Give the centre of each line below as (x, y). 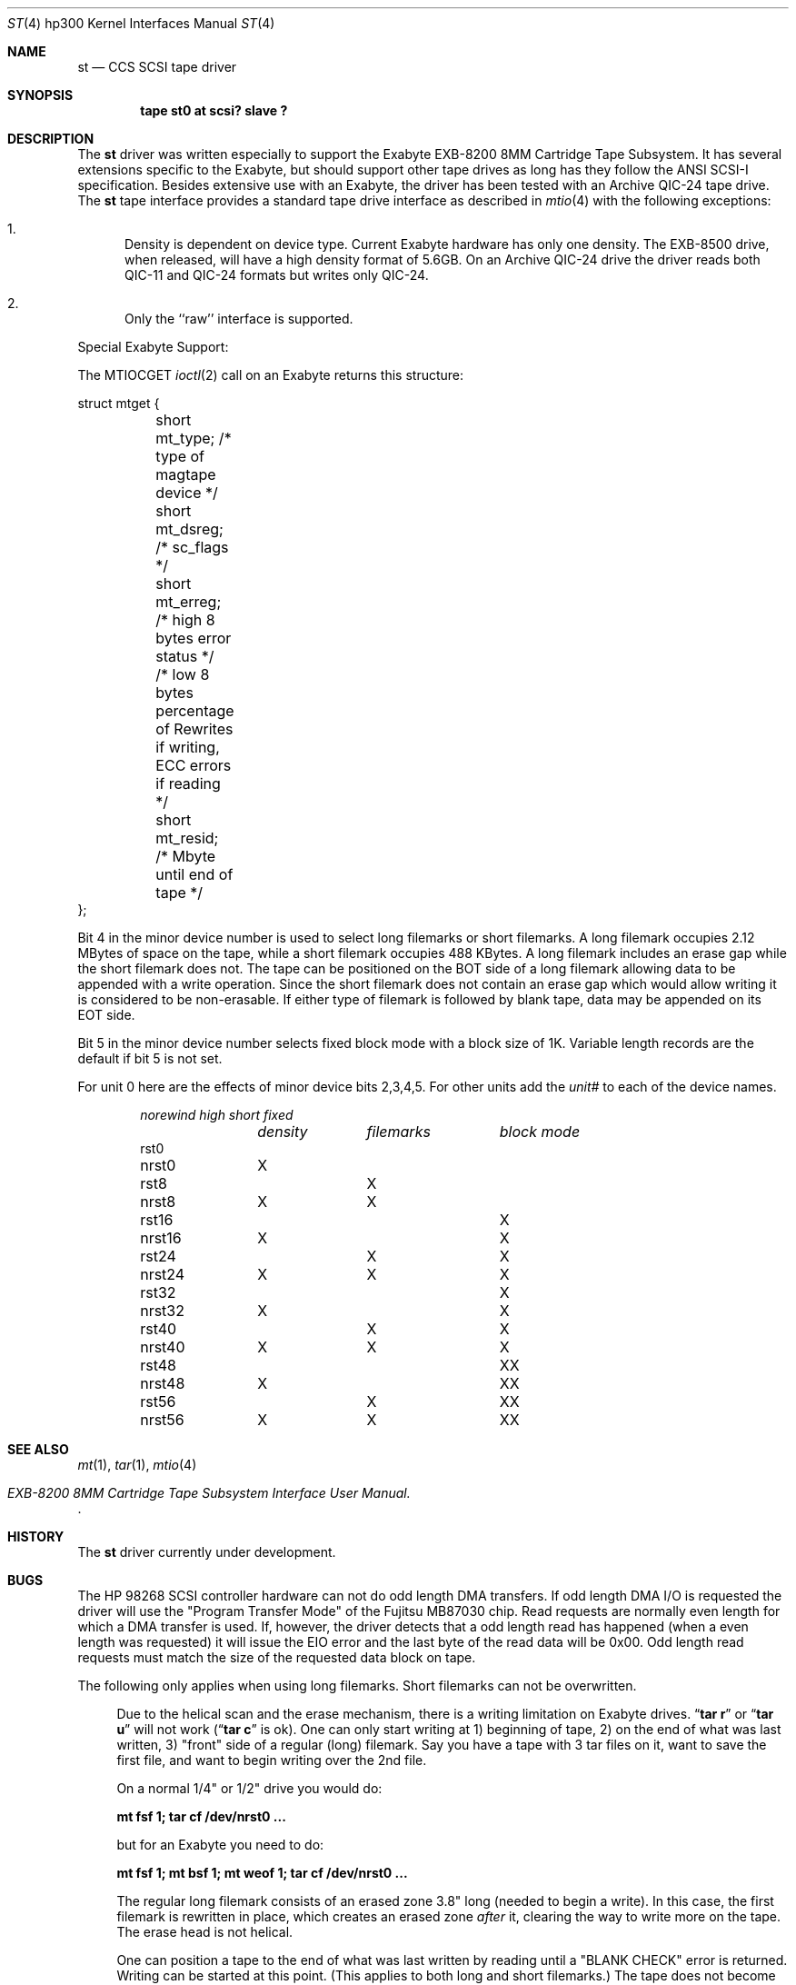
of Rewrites (194, 729)
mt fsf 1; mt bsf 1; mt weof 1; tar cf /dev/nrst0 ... (262, 1873)
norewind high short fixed (217, 1115)
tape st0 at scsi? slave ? (214, 110)
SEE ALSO (38, 1449)
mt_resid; (187, 838)
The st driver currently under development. (207, 1552)
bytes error (194, 638)
